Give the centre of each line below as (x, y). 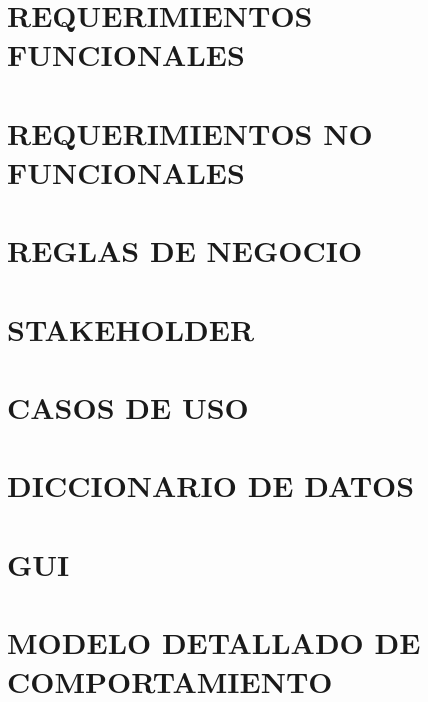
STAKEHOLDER (131, 328)
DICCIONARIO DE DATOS (211, 485)
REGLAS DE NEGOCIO (185, 250)
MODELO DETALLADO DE (214, 642)
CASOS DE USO (128, 407)
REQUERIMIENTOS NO (190, 132)
